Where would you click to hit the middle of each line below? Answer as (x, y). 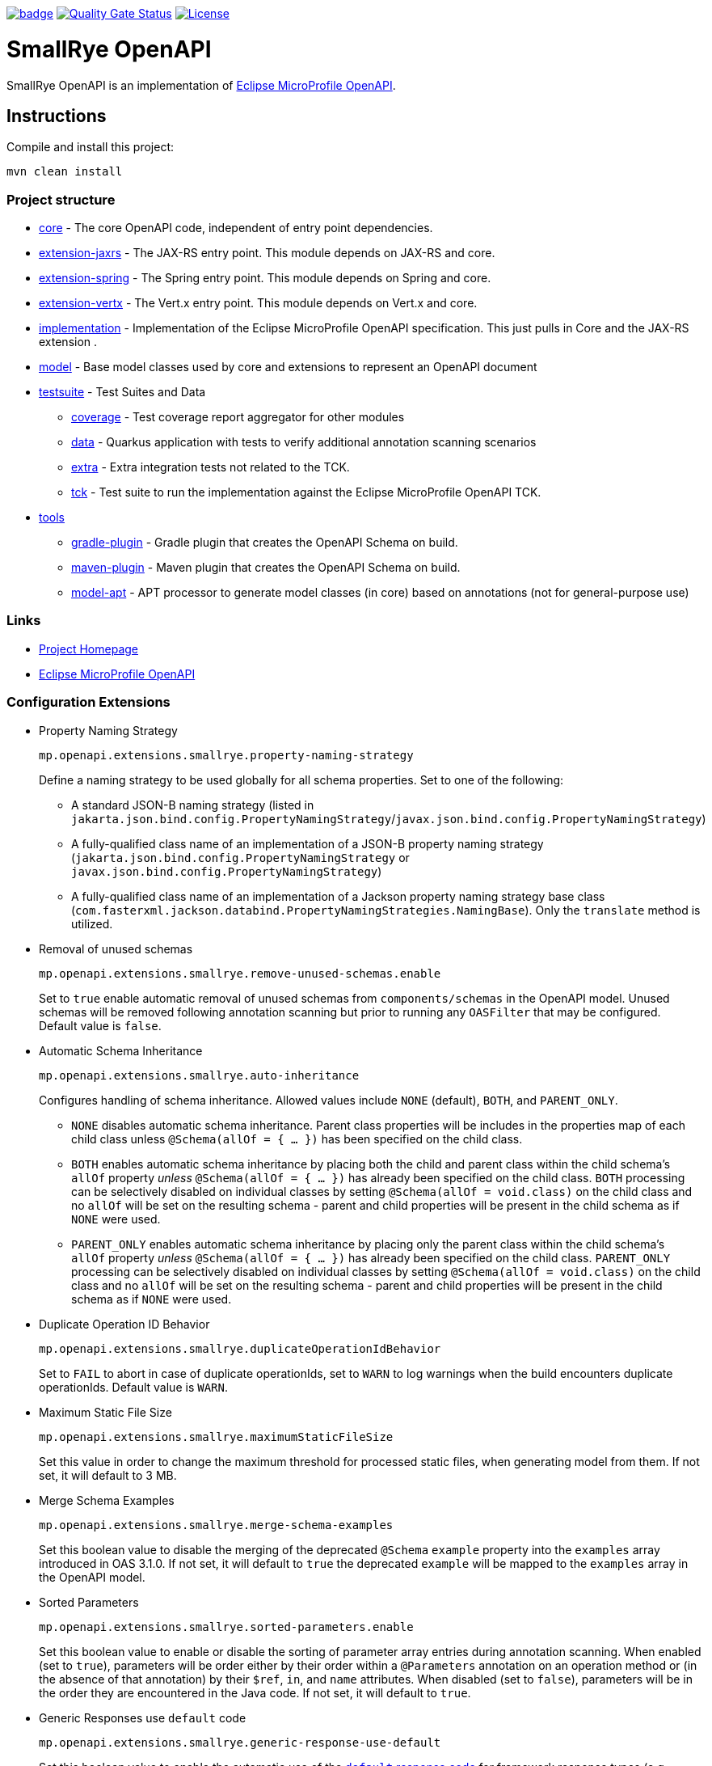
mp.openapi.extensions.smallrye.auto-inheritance (199, 1075)
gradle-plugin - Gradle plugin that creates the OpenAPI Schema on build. (265, 543)
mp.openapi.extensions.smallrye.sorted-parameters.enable (226, 1627)
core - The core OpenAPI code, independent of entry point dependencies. (236, 228)
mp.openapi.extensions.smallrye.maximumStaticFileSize (216, 1436)
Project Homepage (88, 649)
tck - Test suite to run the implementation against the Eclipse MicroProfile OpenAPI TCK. (306, 492)
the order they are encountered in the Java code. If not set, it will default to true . (255, 1692)
